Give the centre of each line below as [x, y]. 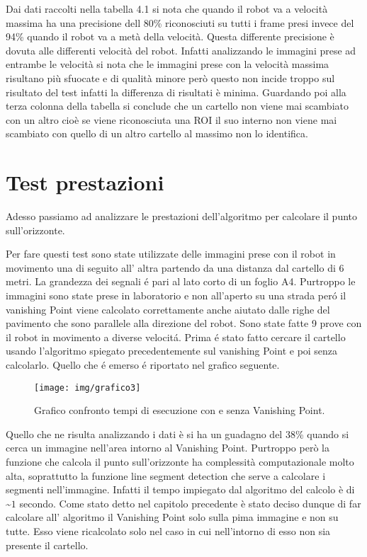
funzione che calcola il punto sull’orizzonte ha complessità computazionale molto [180, 462]
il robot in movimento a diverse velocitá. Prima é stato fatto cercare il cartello [176, 337]
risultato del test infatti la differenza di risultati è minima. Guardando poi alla [176, 92]
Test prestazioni [85, 182]
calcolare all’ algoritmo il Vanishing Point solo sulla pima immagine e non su [172, 517]
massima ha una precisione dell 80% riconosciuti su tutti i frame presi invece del [180, 22]
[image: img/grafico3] [87, 387]
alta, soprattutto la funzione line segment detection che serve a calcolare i [166, 475]
